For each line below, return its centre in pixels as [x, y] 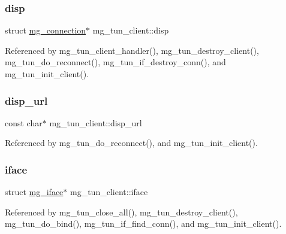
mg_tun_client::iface [109, 192]
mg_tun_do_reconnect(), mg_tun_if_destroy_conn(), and [115, 62]
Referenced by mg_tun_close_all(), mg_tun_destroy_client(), [121, 212]
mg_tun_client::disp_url [96, 122]
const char [24, 122]
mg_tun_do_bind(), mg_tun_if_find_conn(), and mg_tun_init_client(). [143, 224]
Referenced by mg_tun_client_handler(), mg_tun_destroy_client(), [132, 50]
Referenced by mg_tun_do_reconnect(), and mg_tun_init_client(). [131, 143]
